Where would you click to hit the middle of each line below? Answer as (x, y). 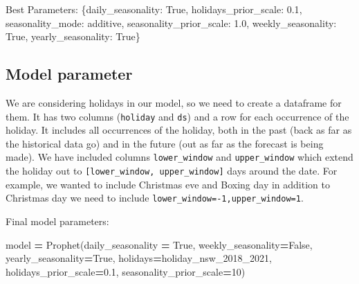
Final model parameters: (57, 221)
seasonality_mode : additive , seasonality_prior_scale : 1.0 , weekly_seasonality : (171, 23)
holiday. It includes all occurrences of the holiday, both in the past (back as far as (179, 130)
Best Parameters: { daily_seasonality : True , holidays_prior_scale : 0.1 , (154, 9)
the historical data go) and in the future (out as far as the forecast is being (165, 143)
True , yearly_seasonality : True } (73, 36)
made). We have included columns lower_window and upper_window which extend (179, 157)
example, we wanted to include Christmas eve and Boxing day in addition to (168, 184)
